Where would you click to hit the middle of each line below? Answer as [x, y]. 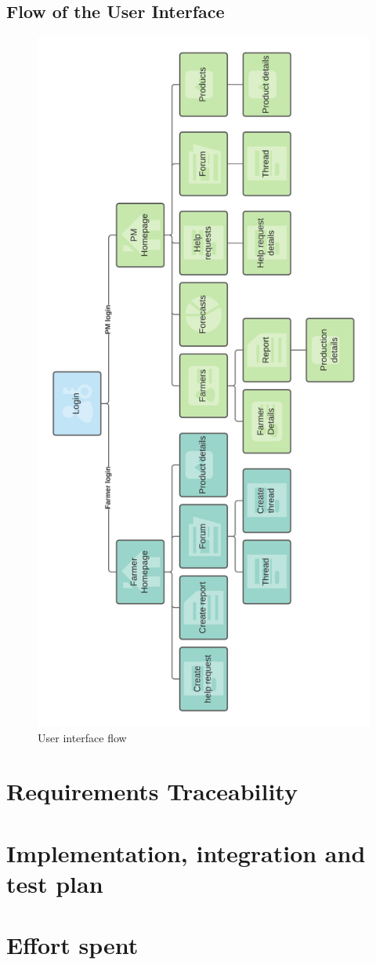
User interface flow [82, 737]
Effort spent [72, 945]
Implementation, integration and [186, 852]
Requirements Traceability [152, 791]
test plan [55, 884]
